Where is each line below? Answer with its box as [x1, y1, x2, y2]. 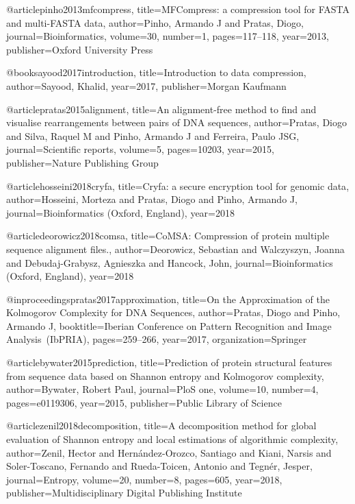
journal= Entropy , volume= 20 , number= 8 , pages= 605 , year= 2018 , [6, 472, 282, 486]
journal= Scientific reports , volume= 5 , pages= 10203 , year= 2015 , [6, 142, 274, 156]
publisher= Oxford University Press [6, 42, 153, 56]
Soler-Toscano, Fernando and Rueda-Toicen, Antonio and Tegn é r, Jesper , [6, 459, 313, 473]
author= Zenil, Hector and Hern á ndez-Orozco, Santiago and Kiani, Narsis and [6, 445, 332, 459]
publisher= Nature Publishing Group [6, 155, 159, 169]
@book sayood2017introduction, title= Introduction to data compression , [6, 65, 306, 80]
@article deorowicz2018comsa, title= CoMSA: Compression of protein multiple [6, 228, 330, 243]
